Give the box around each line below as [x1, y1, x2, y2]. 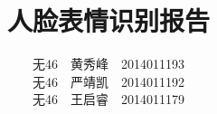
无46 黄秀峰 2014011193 [33, 54, 184, 73]
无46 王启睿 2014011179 [33, 90, 184, 109]
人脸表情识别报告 [6, 2, 210, 39]
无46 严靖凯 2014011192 [33, 71, 184, 90]
